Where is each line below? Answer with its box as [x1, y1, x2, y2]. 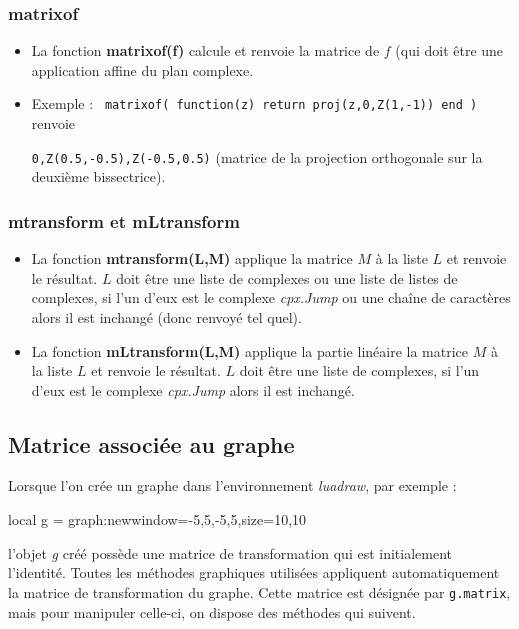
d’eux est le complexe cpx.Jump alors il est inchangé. [31, 379, 355, 400]
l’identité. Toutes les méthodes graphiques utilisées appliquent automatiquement [8, 562, 500, 583]
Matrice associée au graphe [8, 428, 295, 459]
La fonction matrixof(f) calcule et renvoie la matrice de [31, 40, 380, 61]
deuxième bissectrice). [31, 166, 166, 187]
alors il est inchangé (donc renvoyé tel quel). [31, 306, 302, 327]
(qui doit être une [395, 40, 504, 61]
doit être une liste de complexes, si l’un [239, 360, 480, 381]
